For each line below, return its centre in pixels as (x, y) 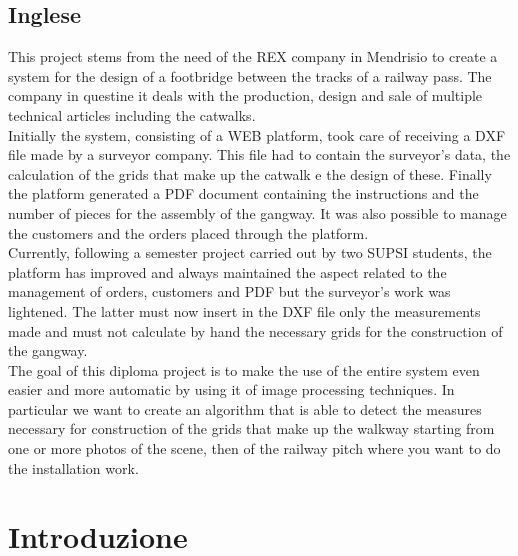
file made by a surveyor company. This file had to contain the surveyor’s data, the (259, 154)
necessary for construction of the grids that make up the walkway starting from (251, 428)
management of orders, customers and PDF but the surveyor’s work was (229, 291)
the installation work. (73, 467)
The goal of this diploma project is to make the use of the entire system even (244, 369)
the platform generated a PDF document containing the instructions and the (243, 193)
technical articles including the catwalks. (132, 114)
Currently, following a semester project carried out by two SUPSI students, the (250, 252)
